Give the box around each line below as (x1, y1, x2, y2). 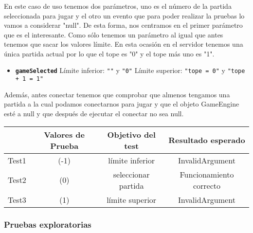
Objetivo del (107, 128, 156, 140)
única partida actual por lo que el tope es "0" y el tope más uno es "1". (4, 48, 215, 58)
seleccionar (113, 168, 150, 180)
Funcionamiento (180, 168, 234, 180)
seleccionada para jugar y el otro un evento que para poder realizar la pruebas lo (4, 10, 245, 20)
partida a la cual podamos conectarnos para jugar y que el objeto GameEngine (4, 99, 239, 109)
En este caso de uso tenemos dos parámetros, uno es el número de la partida (4, 1, 232, 11)
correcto (193, 179, 220, 191)
